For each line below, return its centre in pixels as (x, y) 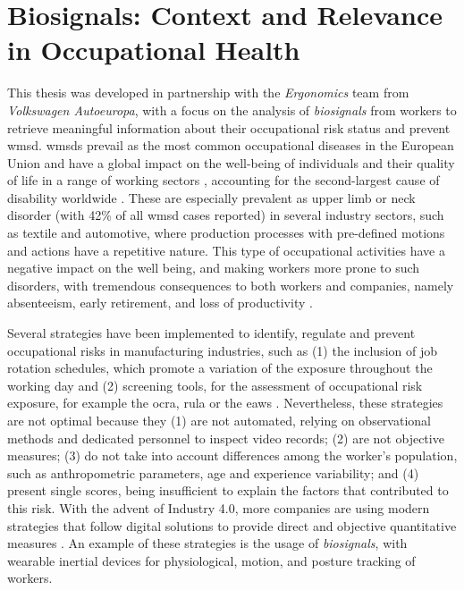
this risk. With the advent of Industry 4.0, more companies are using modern (219, 507)
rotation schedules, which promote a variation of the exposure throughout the (220, 368)
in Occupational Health (154, 50)
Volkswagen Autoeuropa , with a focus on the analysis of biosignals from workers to (232, 110)
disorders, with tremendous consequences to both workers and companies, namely (231, 285)
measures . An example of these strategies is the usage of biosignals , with (207, 543)
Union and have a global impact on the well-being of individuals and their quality (231, 162)
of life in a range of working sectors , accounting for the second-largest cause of (224, 180)
